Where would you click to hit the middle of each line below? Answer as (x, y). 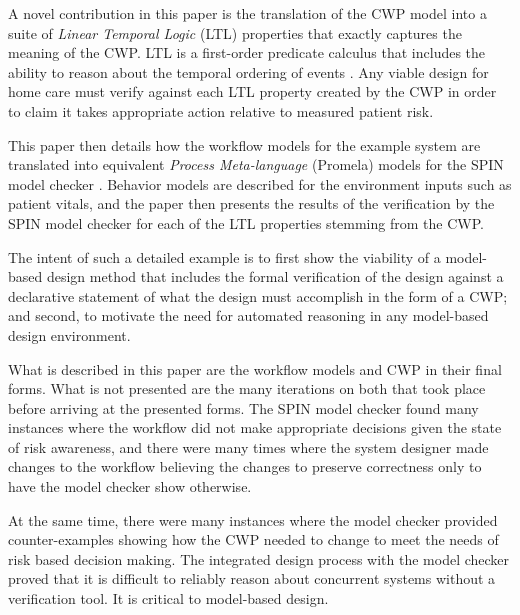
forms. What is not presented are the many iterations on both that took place (247, 388)
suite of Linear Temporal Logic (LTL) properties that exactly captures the (235, 32)
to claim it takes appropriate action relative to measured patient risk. (221, 110)
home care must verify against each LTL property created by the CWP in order (252, 91)
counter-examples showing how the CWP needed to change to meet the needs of (253, 539)
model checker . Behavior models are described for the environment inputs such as (260, 183)
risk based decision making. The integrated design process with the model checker (259, 558)
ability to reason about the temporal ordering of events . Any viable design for (248, 71)
